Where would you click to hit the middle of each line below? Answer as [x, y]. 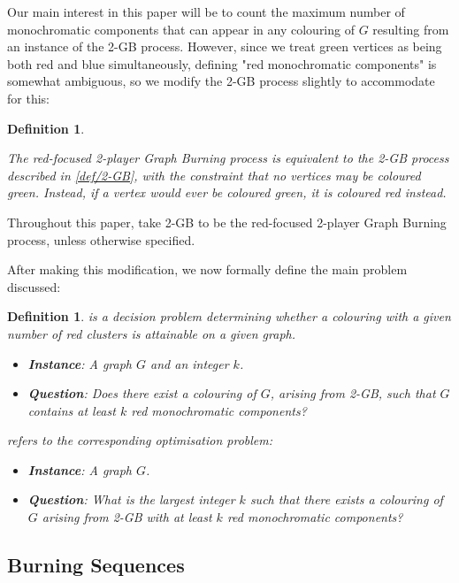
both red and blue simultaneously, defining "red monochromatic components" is [222, 63]
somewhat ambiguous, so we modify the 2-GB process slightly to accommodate [221, 81]
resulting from [411, 29]
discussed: [34, 286]
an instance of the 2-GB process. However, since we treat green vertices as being [225, 46]
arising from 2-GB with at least [127, 517]
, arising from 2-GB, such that [353, 393]
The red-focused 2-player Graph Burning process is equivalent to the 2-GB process [228, 158]
